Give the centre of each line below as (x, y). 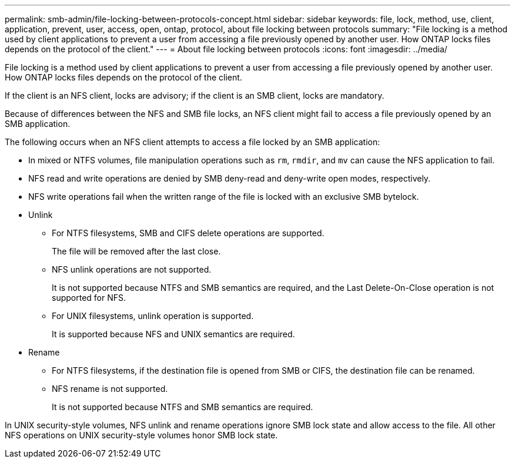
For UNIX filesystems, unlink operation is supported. (153, 316)
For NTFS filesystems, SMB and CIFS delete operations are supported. (188, 233)
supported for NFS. (89, 298)
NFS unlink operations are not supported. (132, 269)
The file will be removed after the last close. (136, 251)
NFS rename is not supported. (110, 389)
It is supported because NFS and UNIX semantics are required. (173, 334)
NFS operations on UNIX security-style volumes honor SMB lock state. (141, 435)
